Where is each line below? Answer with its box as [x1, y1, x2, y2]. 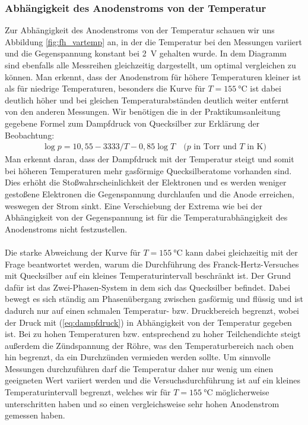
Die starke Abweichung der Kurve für [5, 245, 141, 258]
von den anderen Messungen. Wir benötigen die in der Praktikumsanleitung [5, 105, 281, 118]
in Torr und [193, 143, 237, 152]
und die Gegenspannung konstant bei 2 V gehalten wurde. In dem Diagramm [5, 47, 287, 59]
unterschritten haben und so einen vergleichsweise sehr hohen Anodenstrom [5, 397, 280, 410]
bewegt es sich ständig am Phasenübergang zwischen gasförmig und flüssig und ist [5, 292, 304, 305]
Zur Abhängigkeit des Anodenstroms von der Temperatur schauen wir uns [5, 24, 275, 36]
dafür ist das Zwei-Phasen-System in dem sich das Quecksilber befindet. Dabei [5, 281, 290, 293]
